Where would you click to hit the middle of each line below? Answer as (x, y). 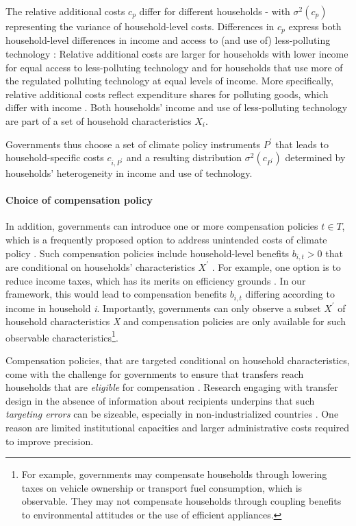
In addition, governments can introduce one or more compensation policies (162, 226)
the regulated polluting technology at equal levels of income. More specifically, (169, 81)
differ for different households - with (215, 11)
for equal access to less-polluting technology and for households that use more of (174, 67)
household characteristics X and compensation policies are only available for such (176, 321)
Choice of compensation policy (79, 200)
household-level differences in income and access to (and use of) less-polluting (168, 40)
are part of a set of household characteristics (99, 121)
